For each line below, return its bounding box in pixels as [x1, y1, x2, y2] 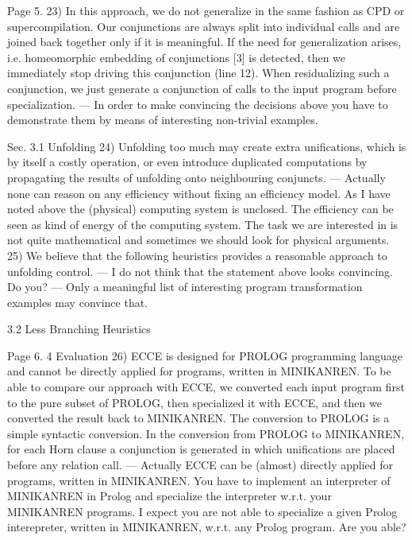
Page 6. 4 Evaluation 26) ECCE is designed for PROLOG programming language [7, 347, 402, 363]
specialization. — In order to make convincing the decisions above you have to [7, 95, 388, 112]
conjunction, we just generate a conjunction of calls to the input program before [7, 80, 397, 96]
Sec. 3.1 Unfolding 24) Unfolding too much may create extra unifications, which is [7, 138, 406, 154]
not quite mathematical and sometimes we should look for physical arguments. [7, 231, 390, 248]
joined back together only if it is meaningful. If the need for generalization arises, [7, 33, 402, 50]
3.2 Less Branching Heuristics [7, 321, 151, 337]
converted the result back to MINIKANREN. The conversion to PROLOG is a [7, 410, 390, 426]
